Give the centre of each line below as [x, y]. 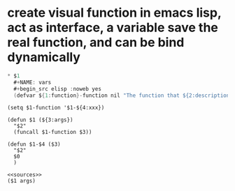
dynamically [44, 58]
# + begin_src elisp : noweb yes [57, 89]
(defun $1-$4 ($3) [34, 144]
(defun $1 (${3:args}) [40, 120]
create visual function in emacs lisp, [114, 13]
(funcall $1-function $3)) [53, 132]
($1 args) [22, 181]
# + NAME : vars [33, 82]
